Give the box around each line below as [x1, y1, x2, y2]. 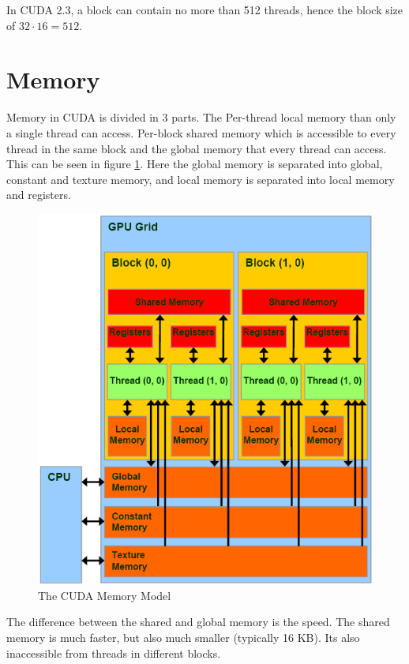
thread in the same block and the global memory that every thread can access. [6, 140, 387, 156]
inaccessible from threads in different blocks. [6, 644, 221, 661]
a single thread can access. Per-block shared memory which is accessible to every [6, 124, 396, 141]
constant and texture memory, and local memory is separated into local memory [6, 171, 395, 187]
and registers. [6, 186, 71, 203]
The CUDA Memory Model [38, 587, 171, 603]
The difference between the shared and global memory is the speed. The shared [6, 613, 390, 630]
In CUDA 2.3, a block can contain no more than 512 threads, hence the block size [6, 2, 403, 17]
